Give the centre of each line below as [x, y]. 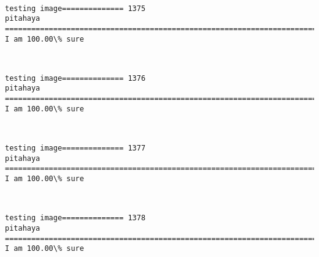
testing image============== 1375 [75, 8]
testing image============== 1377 [75, 148]
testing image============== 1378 [75, 218]
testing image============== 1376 [75, 78]
